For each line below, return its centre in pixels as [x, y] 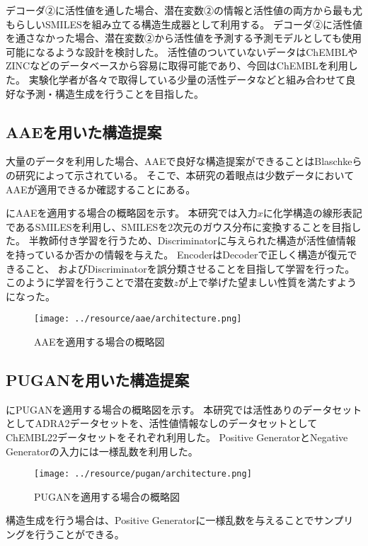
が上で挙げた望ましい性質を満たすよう [268, 282]
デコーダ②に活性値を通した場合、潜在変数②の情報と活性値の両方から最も [179, 10]
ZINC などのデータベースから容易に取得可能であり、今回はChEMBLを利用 [177, 66]
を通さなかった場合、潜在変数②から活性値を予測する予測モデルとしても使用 [184, 38]
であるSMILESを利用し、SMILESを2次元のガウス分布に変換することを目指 [179, 226]
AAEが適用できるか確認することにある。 [101, 189]
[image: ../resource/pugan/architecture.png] [143, 474]
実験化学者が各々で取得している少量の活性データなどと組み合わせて [187, 79]
